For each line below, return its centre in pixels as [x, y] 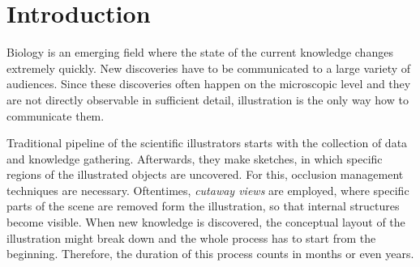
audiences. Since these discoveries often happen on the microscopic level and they [209, 84]
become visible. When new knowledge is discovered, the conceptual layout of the [206, 222]
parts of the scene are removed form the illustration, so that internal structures [203, 206]
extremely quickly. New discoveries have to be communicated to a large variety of [209, 68]
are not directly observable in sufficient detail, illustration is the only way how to [208, 99]
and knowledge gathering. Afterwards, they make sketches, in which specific [195, 158]
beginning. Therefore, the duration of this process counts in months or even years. [210, 254]
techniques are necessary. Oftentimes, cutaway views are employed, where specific [208, 190]
